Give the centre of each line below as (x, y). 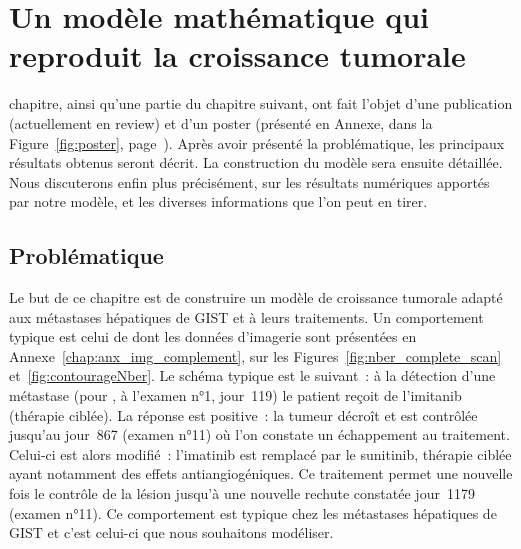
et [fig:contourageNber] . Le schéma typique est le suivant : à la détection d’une (252, 375)
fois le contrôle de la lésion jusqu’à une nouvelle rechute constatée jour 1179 (242, 493)
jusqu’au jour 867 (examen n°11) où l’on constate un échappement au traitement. (259, 434)
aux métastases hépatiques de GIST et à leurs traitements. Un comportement (246, 316)
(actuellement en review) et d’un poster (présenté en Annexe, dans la (221, 122)
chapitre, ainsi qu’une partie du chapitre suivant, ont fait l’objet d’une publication (261, 103)
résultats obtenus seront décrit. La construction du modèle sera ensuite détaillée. (256, 162)
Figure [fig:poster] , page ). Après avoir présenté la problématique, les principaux (257, 142)
